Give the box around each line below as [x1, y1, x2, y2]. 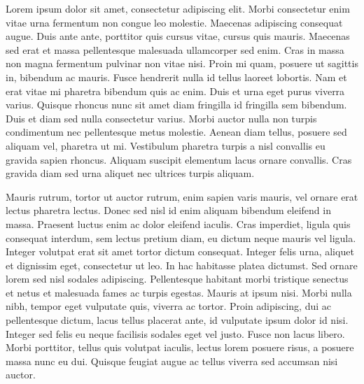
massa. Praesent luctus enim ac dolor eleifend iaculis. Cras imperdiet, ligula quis [6, 216, 351, 231]
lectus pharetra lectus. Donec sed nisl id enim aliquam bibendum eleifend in [6, 203, 331, 218]
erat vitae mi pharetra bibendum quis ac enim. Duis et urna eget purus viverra [6, 83, 345, 98]
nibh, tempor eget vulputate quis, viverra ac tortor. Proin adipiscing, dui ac [6, 299, 331, 313]
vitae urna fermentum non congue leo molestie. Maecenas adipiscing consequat [6, 15, 343, 29]
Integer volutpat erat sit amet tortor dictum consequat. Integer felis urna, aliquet [6, 244, 354, 259]
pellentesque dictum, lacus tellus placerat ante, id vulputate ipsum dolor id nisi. [6, 313, 349, 327]
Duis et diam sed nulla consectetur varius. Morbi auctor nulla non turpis [6, 111, 317, 125]
